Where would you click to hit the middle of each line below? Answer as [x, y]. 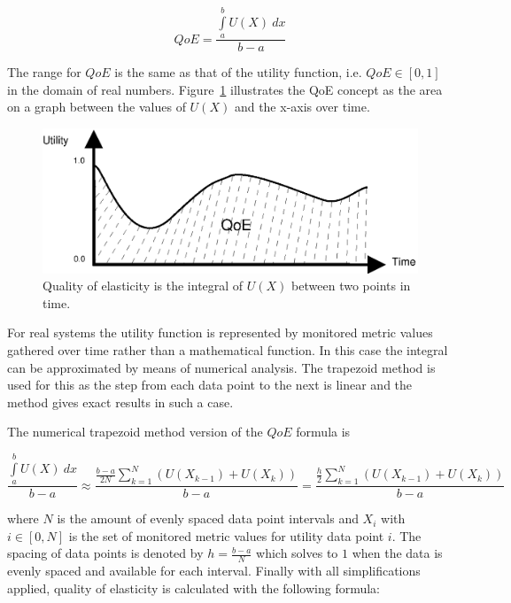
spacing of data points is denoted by [105, 553]
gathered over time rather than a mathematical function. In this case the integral [228, 349]
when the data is [397, 553]
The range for [44, 72]
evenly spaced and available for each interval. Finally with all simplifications [214, 571]
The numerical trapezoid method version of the [135, 432]
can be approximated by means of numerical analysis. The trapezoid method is [221, 367]
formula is [323, 432]
